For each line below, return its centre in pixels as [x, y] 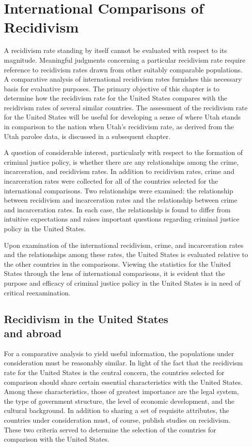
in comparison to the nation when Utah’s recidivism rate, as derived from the [119, 127]
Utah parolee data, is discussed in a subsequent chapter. [87, 136]
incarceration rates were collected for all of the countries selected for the [111, 181]
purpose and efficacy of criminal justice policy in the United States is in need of [122, 283]
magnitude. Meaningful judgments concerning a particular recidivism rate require [125, 60]
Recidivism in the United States [86, 318]
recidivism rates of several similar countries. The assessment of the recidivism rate [126, 107]
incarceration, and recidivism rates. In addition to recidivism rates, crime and [119, 171]
